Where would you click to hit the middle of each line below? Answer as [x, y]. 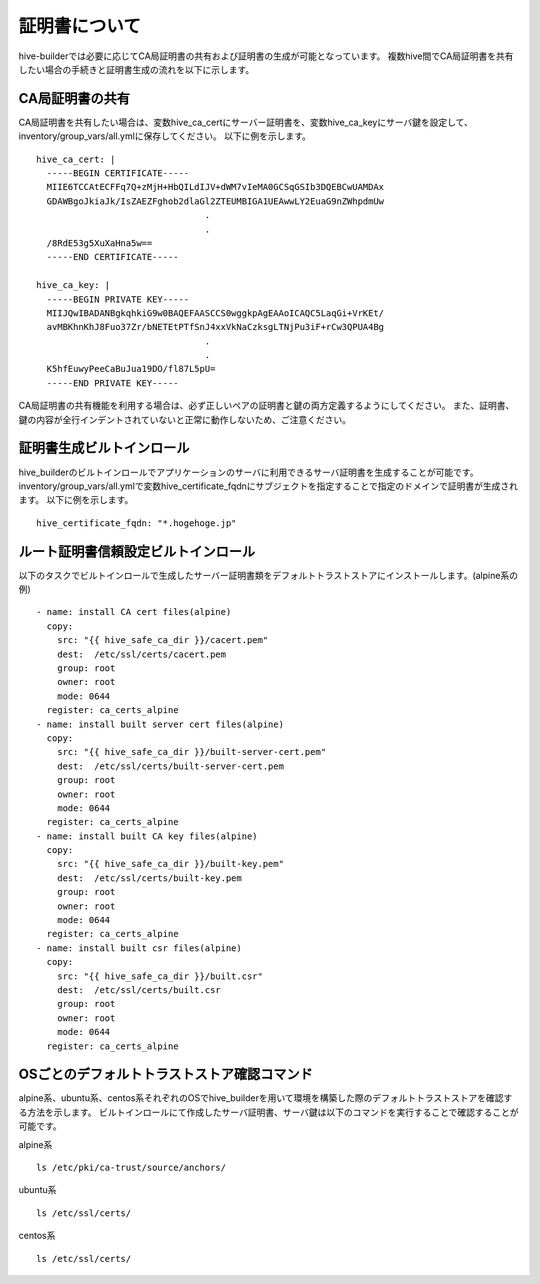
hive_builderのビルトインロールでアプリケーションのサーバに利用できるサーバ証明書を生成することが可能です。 [248, 472]
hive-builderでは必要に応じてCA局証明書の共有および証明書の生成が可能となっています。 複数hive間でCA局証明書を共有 [266, 56]
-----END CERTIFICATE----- [112, 257]
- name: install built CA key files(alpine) [147, 836]
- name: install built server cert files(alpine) [160, 724]
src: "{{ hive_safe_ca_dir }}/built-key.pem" [170, 864]
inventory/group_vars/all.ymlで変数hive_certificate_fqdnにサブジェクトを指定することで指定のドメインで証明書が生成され [268, 486]
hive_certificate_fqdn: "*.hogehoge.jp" [136, 523]
